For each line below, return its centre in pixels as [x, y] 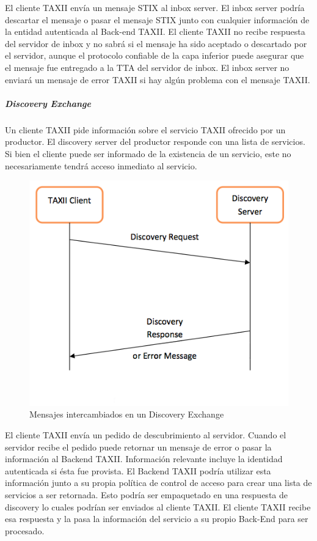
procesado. [25, 530]
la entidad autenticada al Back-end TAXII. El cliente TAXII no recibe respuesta [155, 31]
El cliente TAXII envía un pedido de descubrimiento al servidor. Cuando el [146, 435]
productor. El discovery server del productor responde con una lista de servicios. [155, 142]
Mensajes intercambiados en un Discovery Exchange [127, 414]
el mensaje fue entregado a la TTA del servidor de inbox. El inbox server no [147, 67]
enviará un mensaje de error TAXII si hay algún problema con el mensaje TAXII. [158, 79]
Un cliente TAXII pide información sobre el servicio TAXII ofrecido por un [145, 129]
